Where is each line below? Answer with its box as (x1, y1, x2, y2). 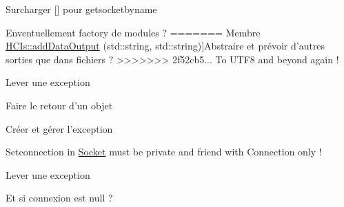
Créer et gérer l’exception (6, 121, 113, 135)
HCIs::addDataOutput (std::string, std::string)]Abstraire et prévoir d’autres (6, 39, 325, 53)
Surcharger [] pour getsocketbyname (6, 2, 157, 16)
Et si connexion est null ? (6, 190, 113, 205)
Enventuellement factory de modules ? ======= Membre (6, 25, 261, 39)
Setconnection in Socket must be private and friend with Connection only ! (6, 144, 322, 159)
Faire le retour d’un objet (6, 98, 113, 112)
